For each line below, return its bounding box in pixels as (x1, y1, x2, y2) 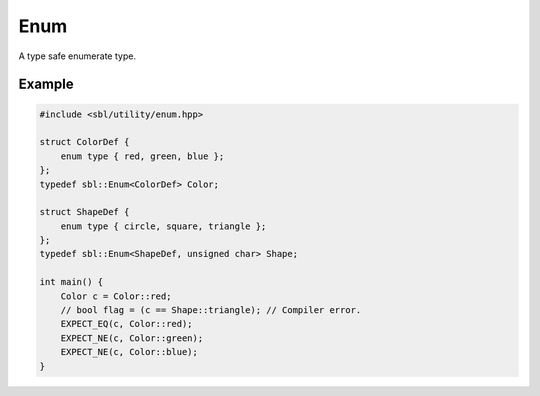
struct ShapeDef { (39, 206, 130, 218)
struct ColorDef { (39, 136, 130, 148)
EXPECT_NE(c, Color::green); (60, 332, 204, 344)
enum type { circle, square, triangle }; (60, 220, 267, 232)
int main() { (39, 276, 104, 288)
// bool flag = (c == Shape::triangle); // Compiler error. (60, 305, 362, 316)
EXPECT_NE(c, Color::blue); (60, 346, 199, 358)
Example (18, 76, 74, 93)
